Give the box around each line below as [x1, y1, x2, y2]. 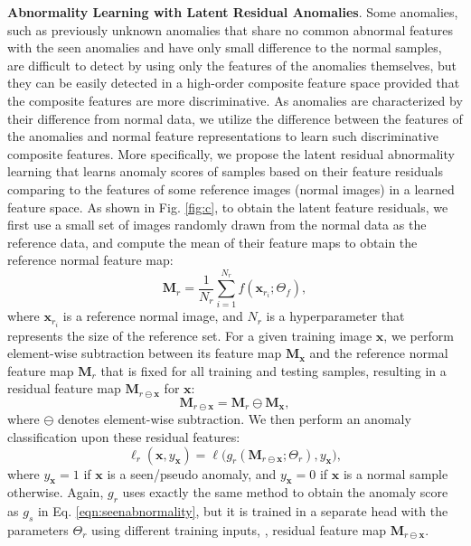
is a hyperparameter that [266, 306, 405, 325]
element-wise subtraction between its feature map [7, 344, 282, 362]
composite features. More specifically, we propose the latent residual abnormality [7, 144, 455, 163]
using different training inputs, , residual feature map [91, 520, 386, 539]
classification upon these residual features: [7, 427, 240, 446]
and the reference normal [309, 344, 448, 362]
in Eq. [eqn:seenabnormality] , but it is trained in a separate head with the [37, 502, 448, 521]
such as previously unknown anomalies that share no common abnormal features [7, 20, 453, 39]
